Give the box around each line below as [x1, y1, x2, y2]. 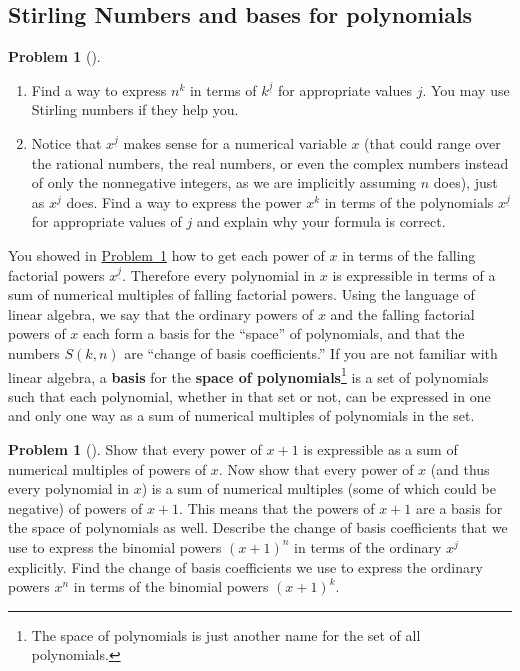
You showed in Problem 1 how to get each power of [8, 244, 325, 265]
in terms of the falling [342, 244, 476, 265]
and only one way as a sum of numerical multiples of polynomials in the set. [8, 405, 475, 426]
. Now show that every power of [218, 458, 414, 479]
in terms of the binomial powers [73, 576, 269, 597]
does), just [433, 172, 498, 193]
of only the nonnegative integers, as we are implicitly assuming [31, 172, 416, 193]
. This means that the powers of [179, 497, 375, 518]
